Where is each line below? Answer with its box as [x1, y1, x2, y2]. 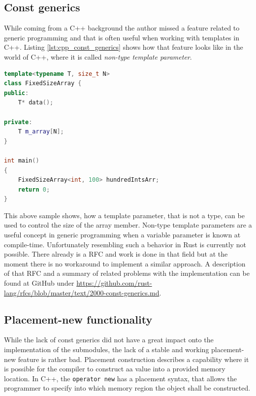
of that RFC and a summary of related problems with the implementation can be [4, 268, 250, 278]
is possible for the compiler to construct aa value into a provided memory [4, 363, 225, 374]
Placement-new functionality [4, 311, 153, 327]
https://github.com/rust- [76, 278, 152, 288]
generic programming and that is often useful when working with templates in [4, 32, 239, 42]
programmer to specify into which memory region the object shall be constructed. [4, 383, 251, 393]
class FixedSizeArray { [4, 80, 82, 87]
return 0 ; [18, 186, 50, 193]
